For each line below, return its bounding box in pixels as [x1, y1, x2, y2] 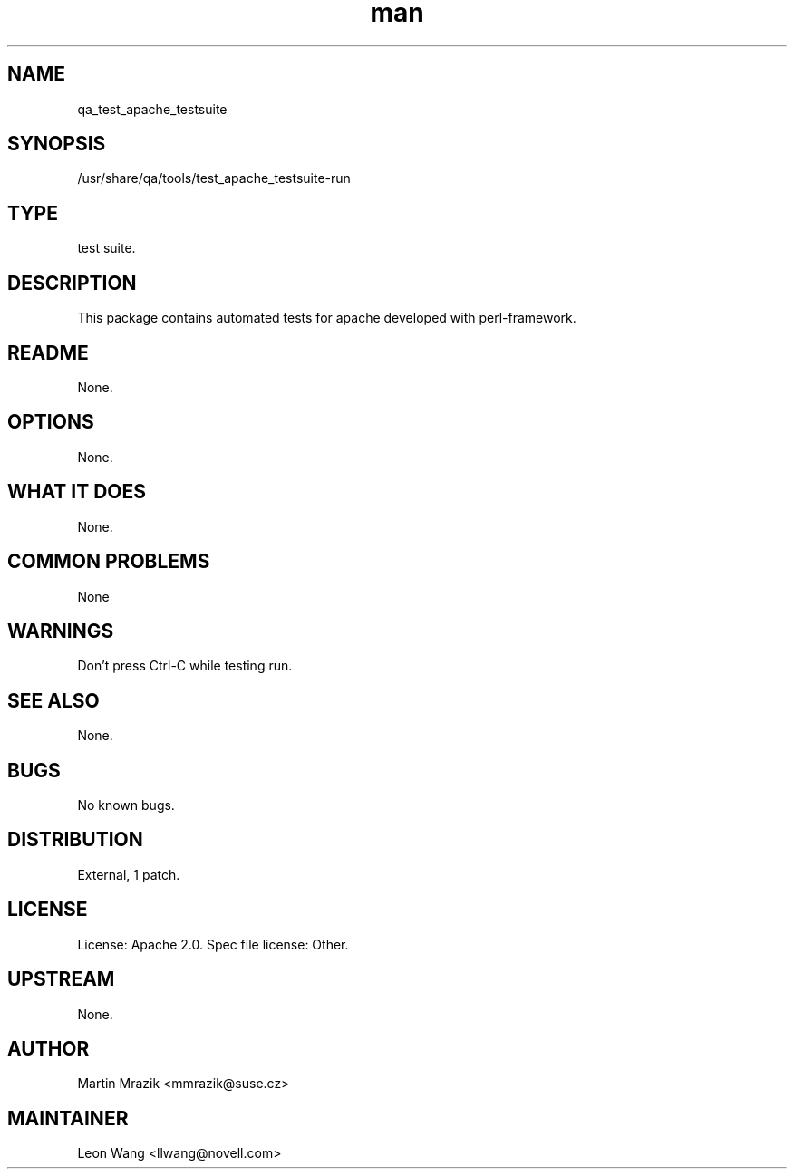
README [7, 341, 89, 364]
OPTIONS [7, 410, 94, 434]
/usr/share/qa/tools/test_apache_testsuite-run [77, 170, 351, 187]
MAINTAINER [7, 1106, 129, 1130]
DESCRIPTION [7, 271, 137, 294]
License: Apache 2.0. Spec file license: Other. [77, 936, 349, 952]
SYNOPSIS [7, 132, 106, 156]
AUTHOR [7, 1036, 90, 1060]
